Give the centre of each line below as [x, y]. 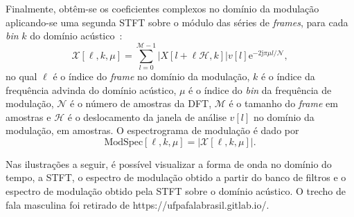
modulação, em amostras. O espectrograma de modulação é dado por [152, 130]
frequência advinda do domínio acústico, [91, 89]
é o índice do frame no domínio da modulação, [151, 76]
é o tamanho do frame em [283, 103]
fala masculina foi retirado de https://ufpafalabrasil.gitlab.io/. [138, 204]
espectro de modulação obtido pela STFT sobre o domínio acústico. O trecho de [176, 191]
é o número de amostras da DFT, [141, 103]
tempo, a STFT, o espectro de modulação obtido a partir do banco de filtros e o [176, 177]
